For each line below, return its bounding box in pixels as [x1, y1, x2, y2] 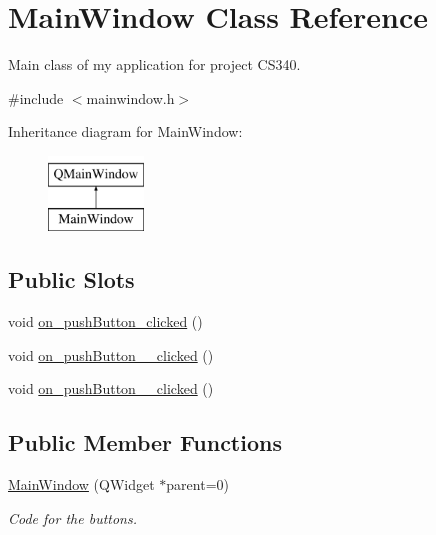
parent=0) [166, 474, 229, 495]
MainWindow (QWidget [8, 474, 155, 495]
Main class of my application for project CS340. [8, 54, 301, 75]
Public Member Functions [8, 427, 282, 458]
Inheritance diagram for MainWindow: [8, 121, 243, 142]
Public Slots [8, 264, 135, 295]
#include [8, 87, 64, 108]
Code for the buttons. [8, 507, 137, 528]
